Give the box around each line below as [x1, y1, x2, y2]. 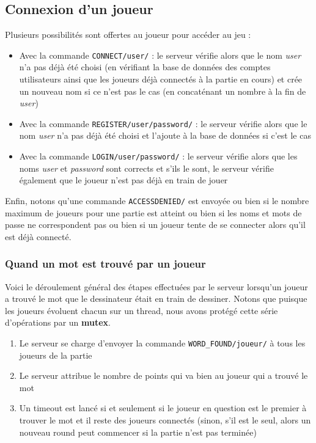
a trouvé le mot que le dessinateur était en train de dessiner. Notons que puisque [5, 292, 307, 305]
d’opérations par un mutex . [5, 316, 111, 329]
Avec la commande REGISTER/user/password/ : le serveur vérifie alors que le [19, 117, 307, 130]
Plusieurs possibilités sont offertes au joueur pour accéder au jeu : [5, 28, 251, 41]
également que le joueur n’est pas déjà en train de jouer [19, 174, 228, 186]
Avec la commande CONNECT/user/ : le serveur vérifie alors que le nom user [19, 48, 301, 61]
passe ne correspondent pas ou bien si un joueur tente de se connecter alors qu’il [5, 218, 306, 231]
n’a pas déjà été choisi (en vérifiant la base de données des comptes [19, 60, 271, 73]
